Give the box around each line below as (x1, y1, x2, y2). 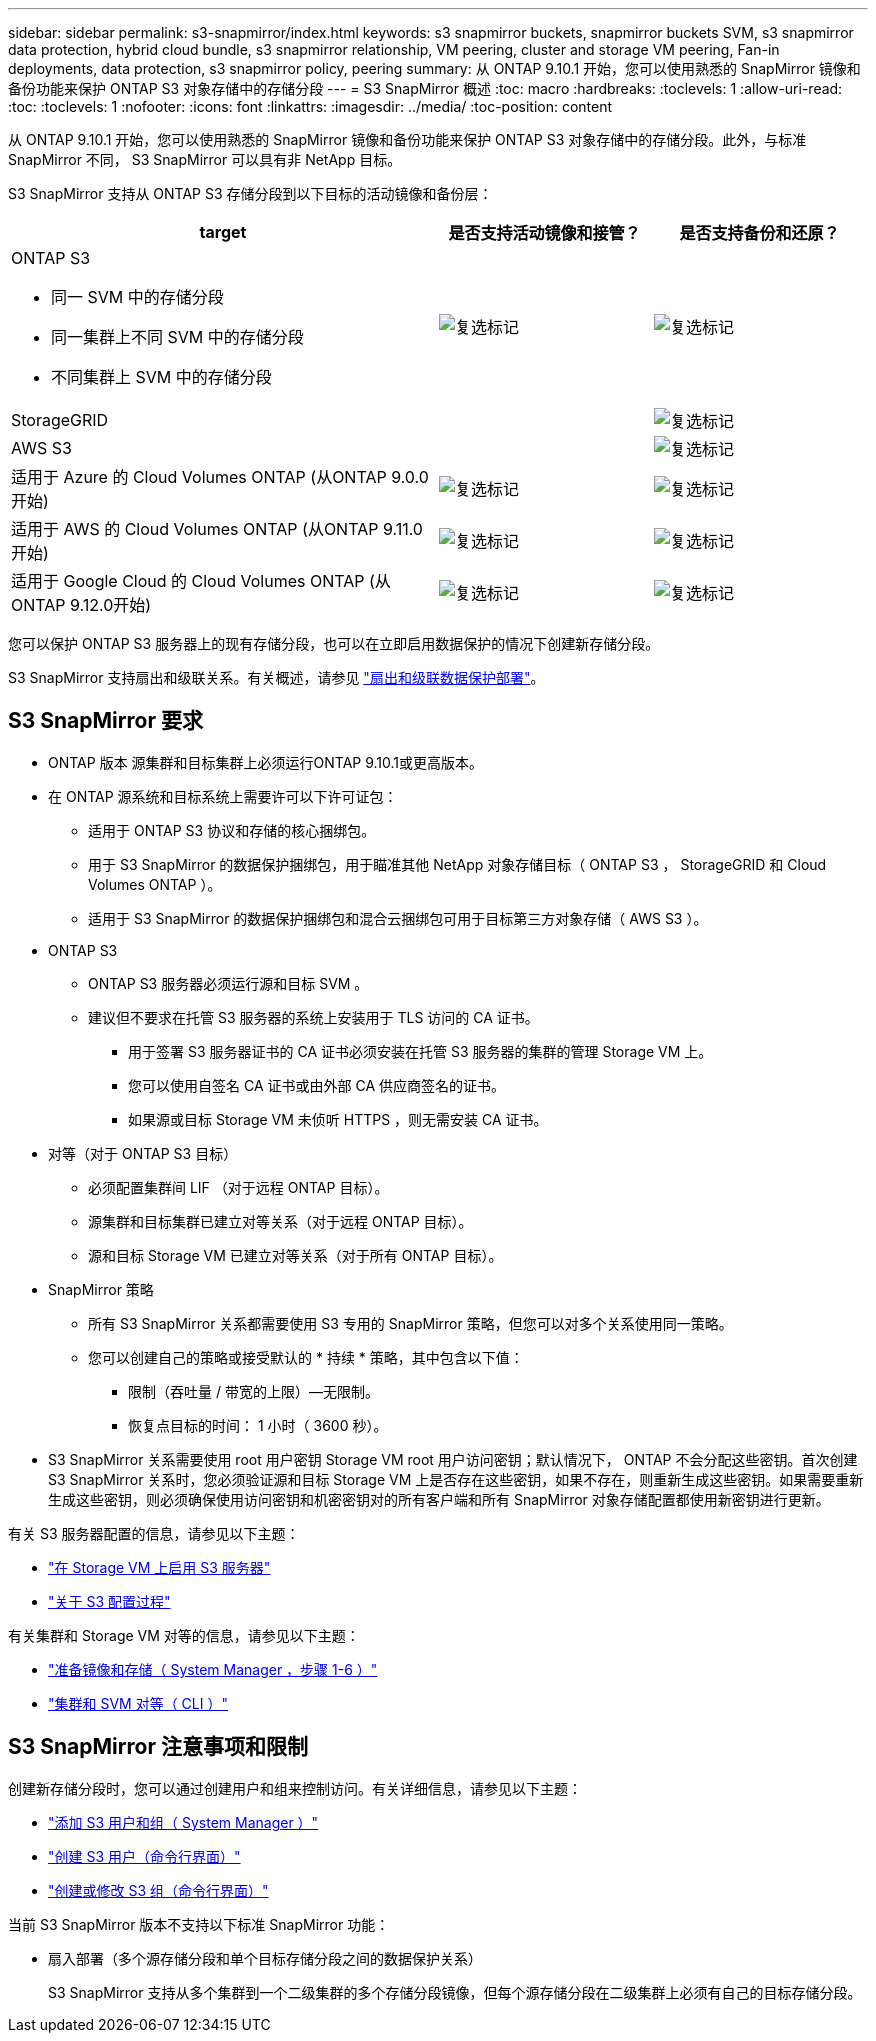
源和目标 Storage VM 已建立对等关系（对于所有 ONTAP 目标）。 (88, 1246, 503, 1264)
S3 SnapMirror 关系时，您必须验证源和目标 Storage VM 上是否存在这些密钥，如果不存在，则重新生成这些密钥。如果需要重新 (48, 1470, 864, 1488)
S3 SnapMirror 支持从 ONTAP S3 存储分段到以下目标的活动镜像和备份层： (8, 185, 493, 202)
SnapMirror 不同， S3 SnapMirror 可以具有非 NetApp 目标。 (8, 151, 402, 168)
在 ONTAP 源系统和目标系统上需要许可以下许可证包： (48, 787, 398, 805)
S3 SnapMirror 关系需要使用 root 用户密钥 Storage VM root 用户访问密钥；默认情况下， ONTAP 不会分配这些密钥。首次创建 (48, 1450, 858, 1468)
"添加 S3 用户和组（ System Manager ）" (48, 1813, 319, 1831)
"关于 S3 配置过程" (48, 1592, 171, 1610)
